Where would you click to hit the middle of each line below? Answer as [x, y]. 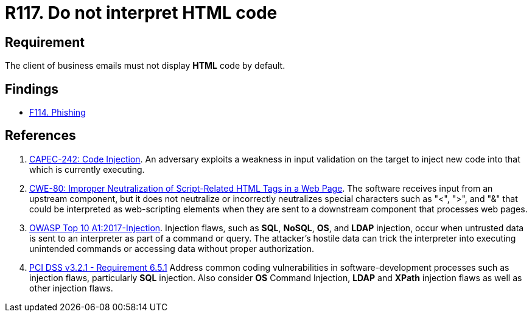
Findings [32, 89]
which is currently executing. [87, 169]
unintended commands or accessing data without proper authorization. [172, 248]
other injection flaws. [71, 288]
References [40, 136]
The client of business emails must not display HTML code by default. [145, 66]
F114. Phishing [58, 113]
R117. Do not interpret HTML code [141, 13]
